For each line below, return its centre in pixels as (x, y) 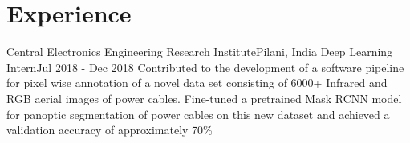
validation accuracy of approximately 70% (110, 130)
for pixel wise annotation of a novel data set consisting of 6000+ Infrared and (197, 83)
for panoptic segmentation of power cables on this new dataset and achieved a (198, 114)
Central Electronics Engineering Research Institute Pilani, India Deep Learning (200, 52)
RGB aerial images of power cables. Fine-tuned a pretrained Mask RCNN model (204, 98)
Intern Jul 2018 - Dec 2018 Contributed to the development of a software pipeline (205, 67)
